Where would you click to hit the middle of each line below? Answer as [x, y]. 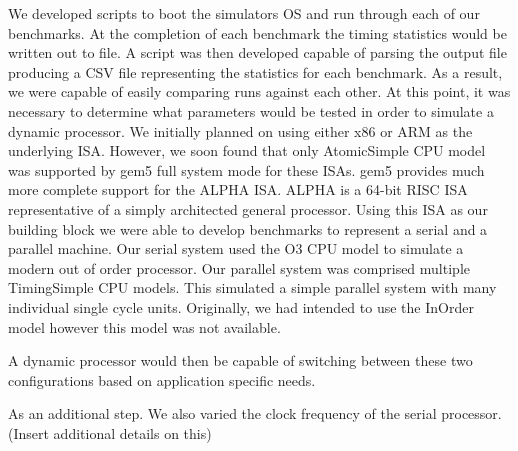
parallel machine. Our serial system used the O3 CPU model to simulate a [236, 248]
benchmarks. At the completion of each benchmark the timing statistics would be [257, 32]
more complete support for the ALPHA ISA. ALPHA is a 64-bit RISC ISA [238, 189]
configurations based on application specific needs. [162, 379]
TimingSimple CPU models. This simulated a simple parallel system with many [252, 287]
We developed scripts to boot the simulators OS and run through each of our [244, 13]
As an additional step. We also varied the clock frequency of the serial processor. [255, 413]
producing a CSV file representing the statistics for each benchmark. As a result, [255, 71]
